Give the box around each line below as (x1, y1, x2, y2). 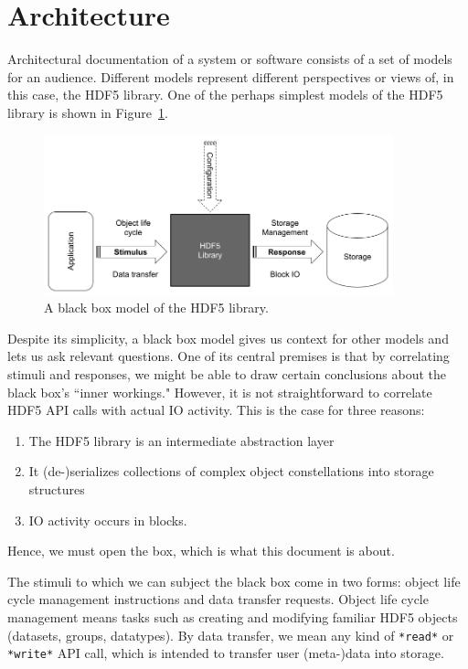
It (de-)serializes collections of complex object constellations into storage (28, 462, 434, 481)
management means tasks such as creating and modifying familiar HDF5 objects (7, 607, 458, 626)
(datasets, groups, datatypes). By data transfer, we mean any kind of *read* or (7, 625, 454, 644)
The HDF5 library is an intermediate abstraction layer (28, 430, 335, 450)
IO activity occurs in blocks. (28, 510, 187, 529)
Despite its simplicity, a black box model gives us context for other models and (7, 328, 449, 347)
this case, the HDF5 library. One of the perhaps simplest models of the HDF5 (7, 85, 443, 104)
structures (28, 480, 85, 498)
